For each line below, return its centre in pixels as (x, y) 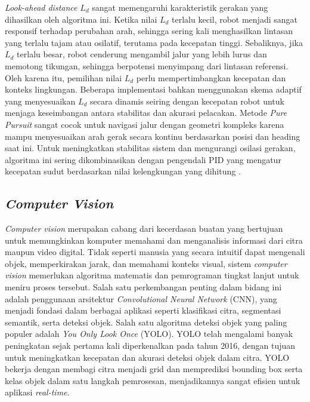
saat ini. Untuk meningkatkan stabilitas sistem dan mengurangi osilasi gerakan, (150, 148)
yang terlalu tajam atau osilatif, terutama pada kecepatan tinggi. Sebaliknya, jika (154, 42)
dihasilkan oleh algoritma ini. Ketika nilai (81, 19)
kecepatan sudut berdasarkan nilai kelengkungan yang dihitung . (123, 171)
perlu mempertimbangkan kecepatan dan (211, 77)
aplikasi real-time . (37, 392)
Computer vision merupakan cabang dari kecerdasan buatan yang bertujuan (144, 228)
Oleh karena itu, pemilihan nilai (63, 77)
